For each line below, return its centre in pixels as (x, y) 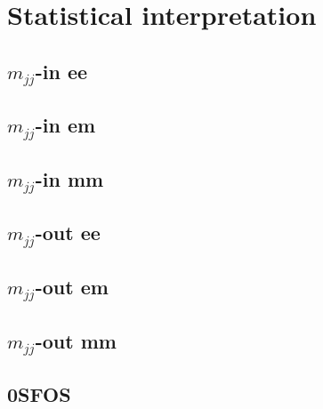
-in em (65, 125)
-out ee (68, 233)
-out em (72, 287)
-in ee (61, 71)
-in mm (69, 178)
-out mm (76, 340)
